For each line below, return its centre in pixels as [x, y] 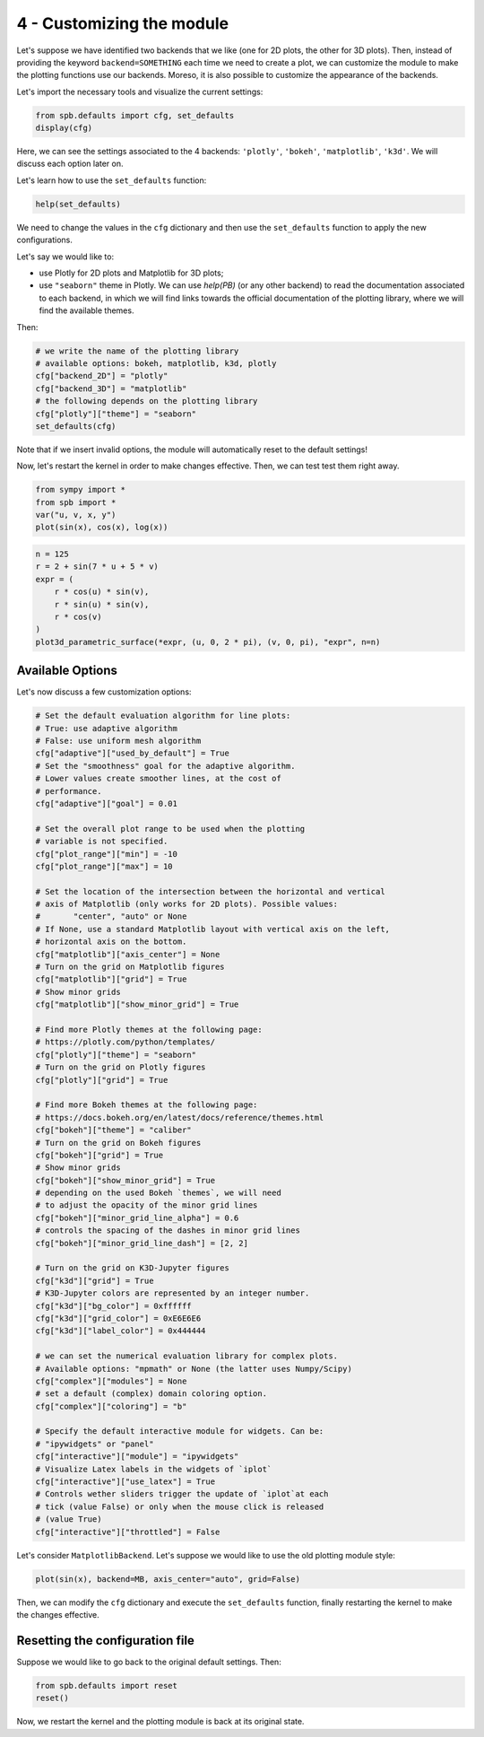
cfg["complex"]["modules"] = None [111, 1381]
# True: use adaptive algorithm [107, 728]
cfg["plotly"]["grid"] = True [102, 1080]
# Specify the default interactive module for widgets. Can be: [180, 1431]
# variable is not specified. [102, 842]
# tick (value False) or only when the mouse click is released [180, 1506]
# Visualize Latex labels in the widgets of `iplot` [154, 1469]
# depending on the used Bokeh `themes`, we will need [158, 1193]
